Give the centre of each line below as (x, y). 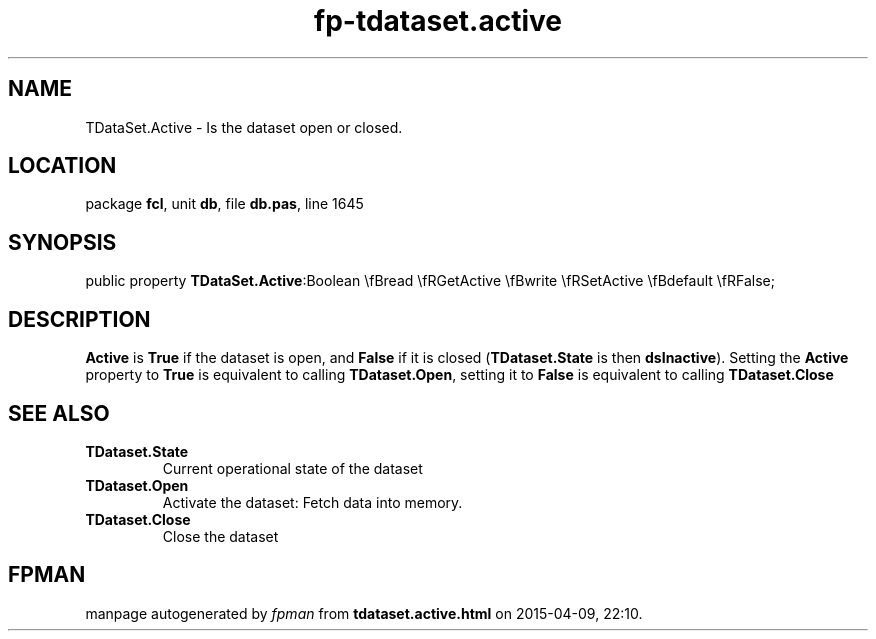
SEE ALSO (59, 413)
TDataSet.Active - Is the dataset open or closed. (244, 127)
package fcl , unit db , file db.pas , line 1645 (224, 204)
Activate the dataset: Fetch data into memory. (312, 502)
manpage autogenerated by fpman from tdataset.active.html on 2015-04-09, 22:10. (364, 613)
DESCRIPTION (79, 319)
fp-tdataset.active (438, 21)
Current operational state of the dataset (292, 468)
